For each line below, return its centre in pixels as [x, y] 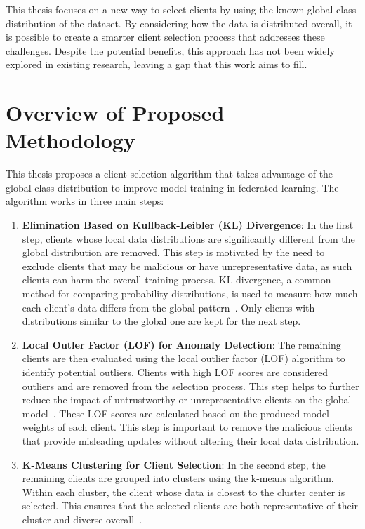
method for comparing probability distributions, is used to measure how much [190, 294]
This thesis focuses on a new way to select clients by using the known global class [181, 9]
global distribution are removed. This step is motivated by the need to [173, 252]
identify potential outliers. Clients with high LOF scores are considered [175, 372]
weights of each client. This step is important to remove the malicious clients [187, 427]
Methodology [71, 140]
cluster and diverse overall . [82, 519]
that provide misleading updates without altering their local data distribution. [191, 440]
